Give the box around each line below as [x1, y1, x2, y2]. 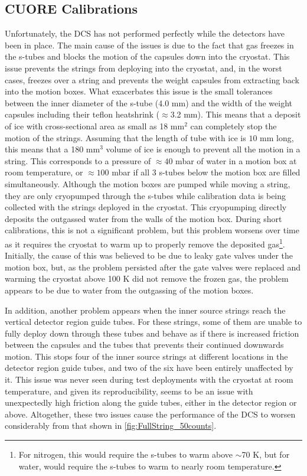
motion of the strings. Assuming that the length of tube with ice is [5, 131, 246, 144]
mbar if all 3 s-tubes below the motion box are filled [112, 166, 301, 178]
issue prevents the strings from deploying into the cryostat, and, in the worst [5, 61, 282, 74]
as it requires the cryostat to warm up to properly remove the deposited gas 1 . [5, 236, 285, 250]
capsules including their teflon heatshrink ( [5, 108, 160, 120]
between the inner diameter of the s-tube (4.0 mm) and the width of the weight [5, 96, 293, 109]
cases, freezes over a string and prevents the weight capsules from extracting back [5, 73, 299, 86]
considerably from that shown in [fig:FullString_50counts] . [5, 419, 217, 432]
